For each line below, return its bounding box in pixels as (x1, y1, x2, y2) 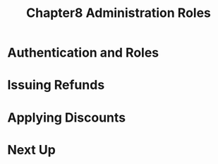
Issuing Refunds (7, 77, 105, 93)
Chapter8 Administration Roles (25, 5, 212, 21)
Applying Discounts (7, 110, 126, 125)
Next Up (7, 141, 56, 158)
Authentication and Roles (7, 45, 159, 61)
